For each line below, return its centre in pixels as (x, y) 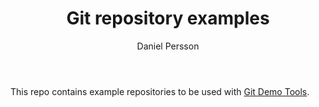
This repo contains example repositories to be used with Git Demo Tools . (160, 91)
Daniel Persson (168, 46)
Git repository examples (168, 18)
